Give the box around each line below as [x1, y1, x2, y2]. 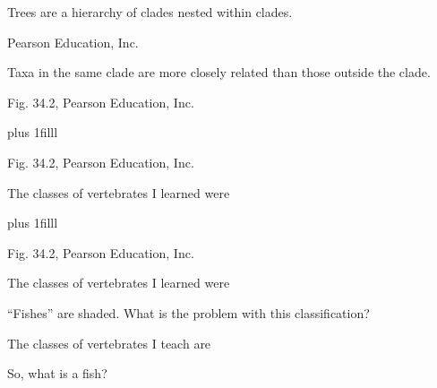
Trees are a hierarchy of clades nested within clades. [7, 3, 293, 21]
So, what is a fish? [7, 364, 107, 383]
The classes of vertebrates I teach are [7, 333, 211, 352]
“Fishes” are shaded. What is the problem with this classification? [7, 303, 370, 322]
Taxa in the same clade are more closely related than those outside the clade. [7, 63, 431, 82]
